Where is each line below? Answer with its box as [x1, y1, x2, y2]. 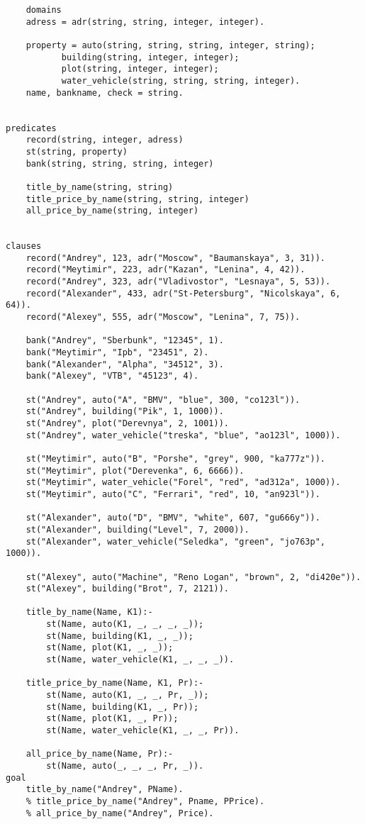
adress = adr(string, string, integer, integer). [26, 16, 265, 27]
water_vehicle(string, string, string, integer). [61, 75, 301, 86]
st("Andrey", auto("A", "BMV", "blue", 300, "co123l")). [26, 394, 301, 405]
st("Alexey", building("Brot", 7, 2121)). [26, 584, 229, 594]
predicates [6, 123, 57, 133]
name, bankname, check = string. [26, 87, 184, 98]
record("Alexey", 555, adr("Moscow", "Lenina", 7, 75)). [26, 312, 301, 323]
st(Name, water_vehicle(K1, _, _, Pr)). [46, 725, 240, 736]
